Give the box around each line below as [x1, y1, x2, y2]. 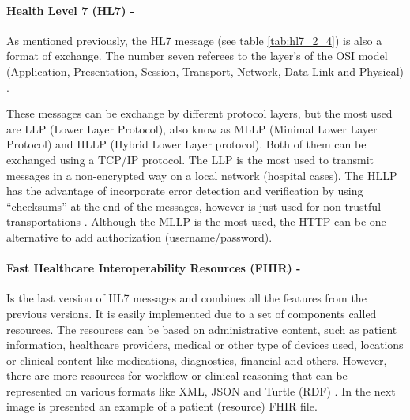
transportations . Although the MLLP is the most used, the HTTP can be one [6, 213, 386, 230]
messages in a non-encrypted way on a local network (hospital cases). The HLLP [6, 167, 397, 183]
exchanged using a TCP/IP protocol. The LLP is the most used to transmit [6, 151, 374, 167]
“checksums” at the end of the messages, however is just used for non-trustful [6, 197, 382, 214]
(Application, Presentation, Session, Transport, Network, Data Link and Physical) [6, 62, 404, 79]
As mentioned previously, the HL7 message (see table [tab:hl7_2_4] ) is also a [6, 32, 382, 48]
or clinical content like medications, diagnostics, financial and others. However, [6, 351, 387, 368]
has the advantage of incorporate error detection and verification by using [6, 182, 363, 199]
